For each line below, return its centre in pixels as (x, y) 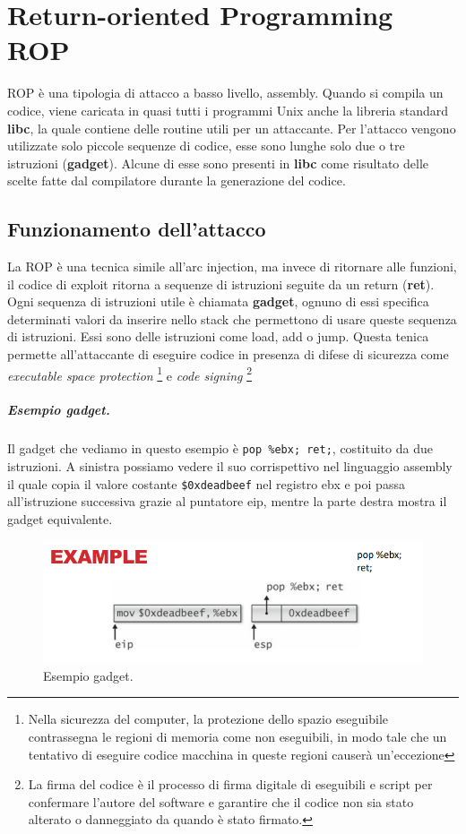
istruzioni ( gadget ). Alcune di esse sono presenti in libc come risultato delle (218, 163)
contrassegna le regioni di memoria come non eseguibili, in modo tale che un (237, 736)
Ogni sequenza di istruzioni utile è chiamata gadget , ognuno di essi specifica (218, 301)
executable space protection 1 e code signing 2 (129, 374)
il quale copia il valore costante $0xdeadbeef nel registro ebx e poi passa (206, 483)
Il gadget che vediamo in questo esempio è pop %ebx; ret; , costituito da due (220, 448)
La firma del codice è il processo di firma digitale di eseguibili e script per (230, 784)
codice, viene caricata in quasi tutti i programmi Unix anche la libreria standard (228, 110)
